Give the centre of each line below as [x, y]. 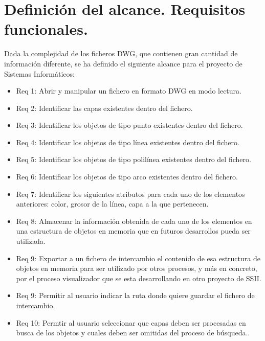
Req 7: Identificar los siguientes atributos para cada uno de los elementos [130, 194]
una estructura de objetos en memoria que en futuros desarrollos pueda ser [133, 231]
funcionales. [46, 29]
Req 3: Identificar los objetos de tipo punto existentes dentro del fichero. [129, 125]
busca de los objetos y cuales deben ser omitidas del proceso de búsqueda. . [133, 333]
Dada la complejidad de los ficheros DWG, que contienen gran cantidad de [121, 53]
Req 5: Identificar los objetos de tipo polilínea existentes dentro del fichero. [134, 159]
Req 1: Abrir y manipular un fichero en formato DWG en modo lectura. [129, 91]
